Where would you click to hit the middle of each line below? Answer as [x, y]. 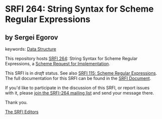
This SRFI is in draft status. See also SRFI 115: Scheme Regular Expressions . [81, 73]
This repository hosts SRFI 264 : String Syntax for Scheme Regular [71, 59]
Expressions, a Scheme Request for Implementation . [58, 64]
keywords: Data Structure [31, 49]
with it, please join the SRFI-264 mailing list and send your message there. [80, 93]
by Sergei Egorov [32, 37]
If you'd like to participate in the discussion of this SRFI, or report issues [77, 88]
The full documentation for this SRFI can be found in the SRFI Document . [78, 78]
